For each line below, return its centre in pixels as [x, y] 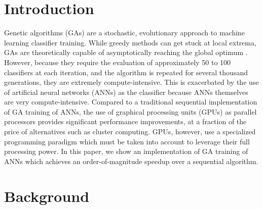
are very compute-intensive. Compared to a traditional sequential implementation [131, 102]
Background [47, 196]
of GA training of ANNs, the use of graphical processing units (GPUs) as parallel [130, 111]
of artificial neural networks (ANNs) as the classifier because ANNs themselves [126, 92]
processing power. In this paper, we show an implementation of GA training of [126, 151]
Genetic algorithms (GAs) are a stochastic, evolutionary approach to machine [125, 33]
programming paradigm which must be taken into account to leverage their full [127, 141]
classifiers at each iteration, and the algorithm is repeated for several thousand [126, 72]
